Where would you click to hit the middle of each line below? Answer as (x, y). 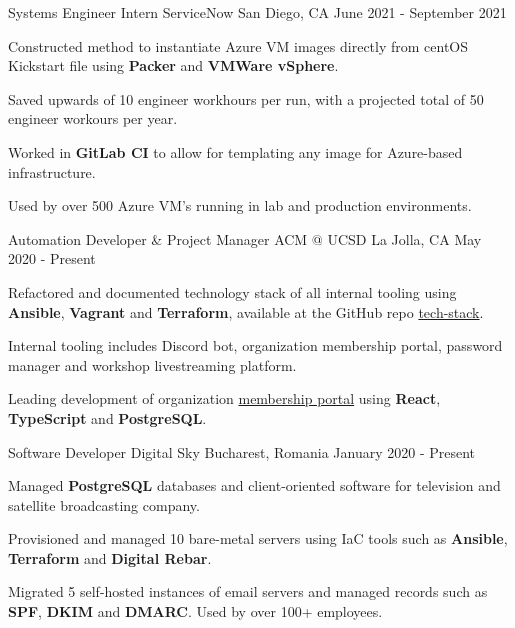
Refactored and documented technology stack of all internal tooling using (232, 291)
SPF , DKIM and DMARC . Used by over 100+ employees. (195, 611)
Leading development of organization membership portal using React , (224, 398)
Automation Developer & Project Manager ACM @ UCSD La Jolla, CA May (245, 238)
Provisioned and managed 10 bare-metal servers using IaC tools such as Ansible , (258, 538)
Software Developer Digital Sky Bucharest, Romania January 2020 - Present (242, 451)
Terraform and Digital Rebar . (110, 557)
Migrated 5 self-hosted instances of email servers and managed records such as (248, 591)
